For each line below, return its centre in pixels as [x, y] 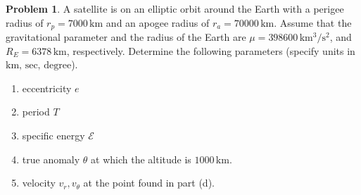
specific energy [53, 136]
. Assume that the [313, 22]
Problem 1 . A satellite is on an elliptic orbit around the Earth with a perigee [175, 8]
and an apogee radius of [158, 22]
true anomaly [51, 159]
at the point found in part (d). [149, 183]
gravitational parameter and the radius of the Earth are [126, 37]
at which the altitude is [141, 159]
